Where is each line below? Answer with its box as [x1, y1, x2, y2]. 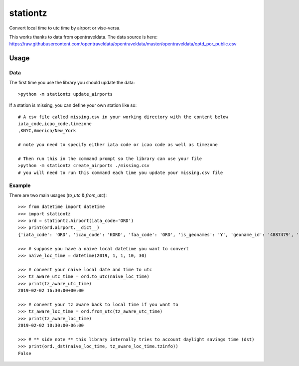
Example [9, 182, 31, 189]
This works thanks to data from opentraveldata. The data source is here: [9, 34, 158, 40]
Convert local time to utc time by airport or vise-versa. [9, 25, 121, 31]
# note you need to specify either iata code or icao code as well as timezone [18, 142, 218, 148]
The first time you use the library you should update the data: [9, 80, 135, 86]
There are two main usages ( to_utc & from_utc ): [9, 192, 107, 198]
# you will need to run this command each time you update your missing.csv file [18, 170, 223, 176]
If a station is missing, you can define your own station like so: [9, 102, 137, 108]
